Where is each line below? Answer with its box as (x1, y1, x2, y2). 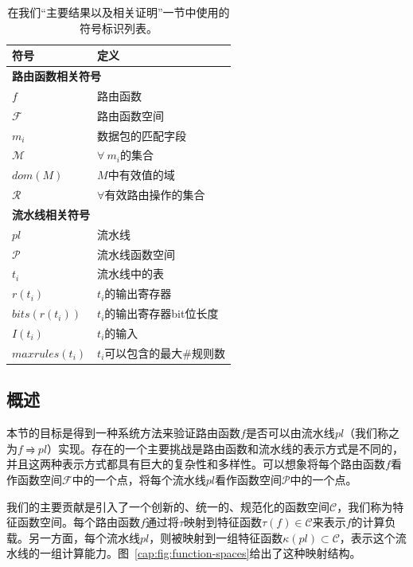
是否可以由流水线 (245, 424, 335, 441)
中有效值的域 (107, 166, 175, 183)
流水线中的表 (97, 265, 165, 282)
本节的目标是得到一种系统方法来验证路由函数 (6, 424, 240, 441)
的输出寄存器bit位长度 (104, 305, 219, 322)
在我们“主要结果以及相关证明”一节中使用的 (7, 4, 230, 20)
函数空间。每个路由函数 (17, 514, 140, 530)
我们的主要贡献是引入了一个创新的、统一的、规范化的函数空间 (6, 498, 329, 514)
